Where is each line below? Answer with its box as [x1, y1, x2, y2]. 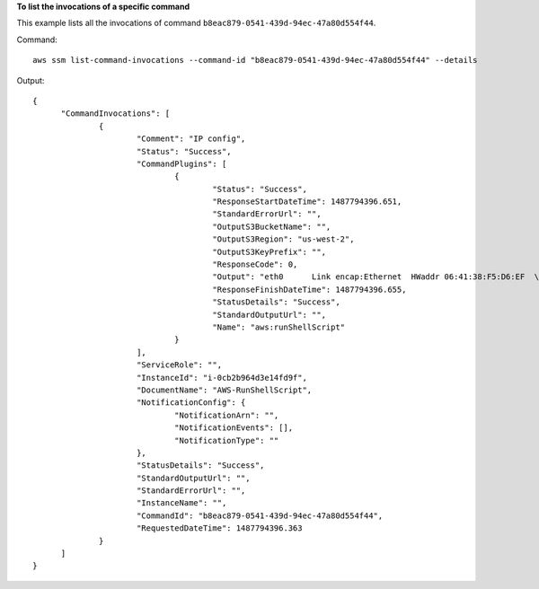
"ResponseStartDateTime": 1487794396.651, [212, 197, 402, 207]
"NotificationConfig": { [136, 398, 246, 408]
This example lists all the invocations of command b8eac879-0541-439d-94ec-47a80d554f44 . [16, 18, 376, 29]
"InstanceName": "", [136, 498, 227, 508]
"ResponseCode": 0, [212, 259, 298, 269]
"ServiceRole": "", [136, 360, 223, 370]
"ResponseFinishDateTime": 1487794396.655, [212, 284, 407, 294]
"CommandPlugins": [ [136, 158, 227, 169]
